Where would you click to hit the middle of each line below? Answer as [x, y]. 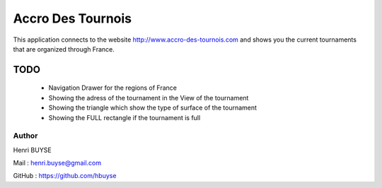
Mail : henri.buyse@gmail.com [57, 163]
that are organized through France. [64, 49]
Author [25, 136]
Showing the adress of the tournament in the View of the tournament [149, 98]
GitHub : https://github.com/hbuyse [65, 176]
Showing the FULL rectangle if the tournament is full [125, 117]
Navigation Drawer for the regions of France [112, 88]
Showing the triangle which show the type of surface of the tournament [153, 108]
